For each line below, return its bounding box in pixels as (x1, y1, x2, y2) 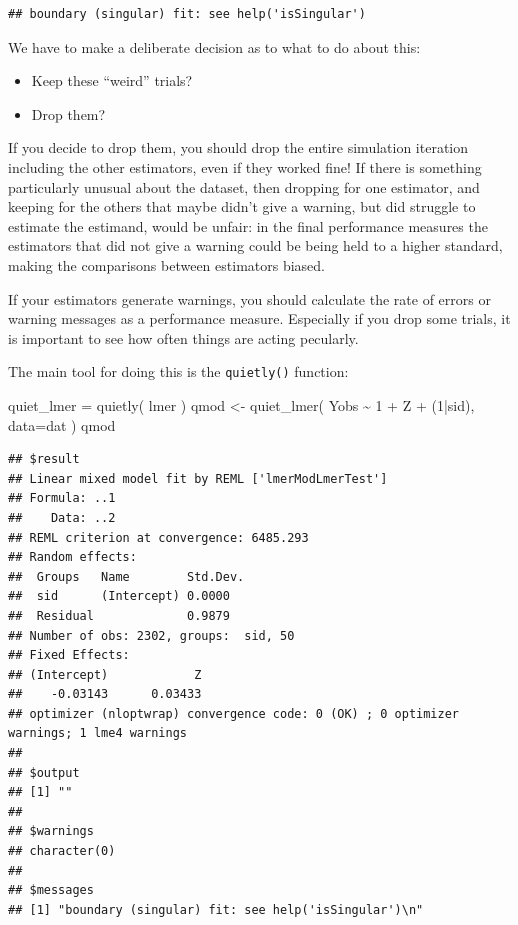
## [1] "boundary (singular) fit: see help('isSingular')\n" (8, 902, 424, 917)
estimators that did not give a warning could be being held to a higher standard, (8, 235, 503, 256)
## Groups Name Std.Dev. (8, 569, 245, 584)
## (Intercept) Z (8, 667, 202, 682)
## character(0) (8, 844, 116, 859)
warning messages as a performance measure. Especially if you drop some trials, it (8, 308, 511, 329)
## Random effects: (8, 550, 137, 565)
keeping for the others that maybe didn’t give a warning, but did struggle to (8, 196, 476, 217)
